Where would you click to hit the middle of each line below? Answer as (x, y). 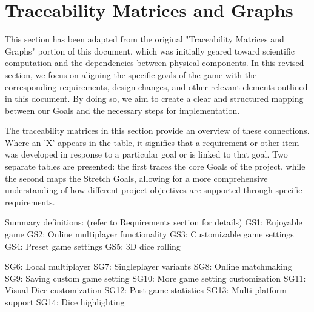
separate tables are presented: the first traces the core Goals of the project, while (155, 166)
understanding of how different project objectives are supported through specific (154, 190)
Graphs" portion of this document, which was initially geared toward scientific (150, 51)
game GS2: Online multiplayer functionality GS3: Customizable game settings (149, 234)
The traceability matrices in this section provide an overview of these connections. (157, 131)
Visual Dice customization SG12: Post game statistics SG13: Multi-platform (146, 290)
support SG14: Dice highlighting (65, 302)
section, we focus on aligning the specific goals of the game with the (131, 74)
